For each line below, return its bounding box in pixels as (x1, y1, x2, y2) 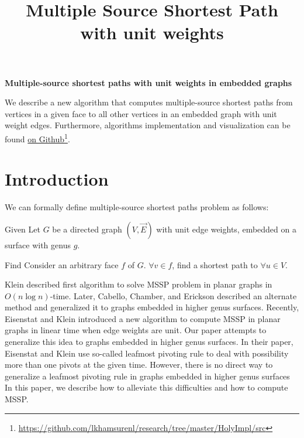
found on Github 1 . (5, 131, 70, 145)
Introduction (5, 167, 109, 191)
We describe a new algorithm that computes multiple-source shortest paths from (5, 96, 293, 108)
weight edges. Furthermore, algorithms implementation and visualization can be (5, 119, 291, 131)
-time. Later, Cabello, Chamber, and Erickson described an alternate (50, 289, 297, 302)
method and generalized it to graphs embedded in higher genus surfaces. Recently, (5, 301, 299, 313)
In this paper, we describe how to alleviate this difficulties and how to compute (5, 381, 288, 393)
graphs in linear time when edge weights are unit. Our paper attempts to (5, 324, 267, 336)
